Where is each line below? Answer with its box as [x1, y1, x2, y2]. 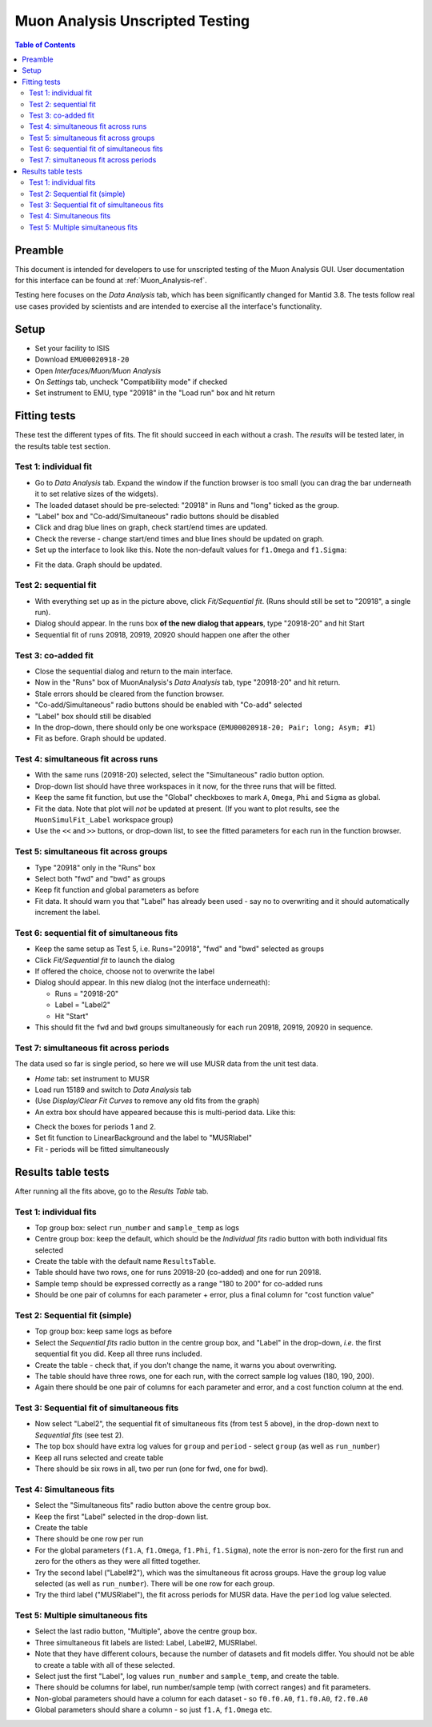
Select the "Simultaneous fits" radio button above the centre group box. [34, 1501, 271, 1510]
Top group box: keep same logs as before [34, 1326, 172, 1336]
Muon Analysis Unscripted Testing [14, 12, 250, 30]
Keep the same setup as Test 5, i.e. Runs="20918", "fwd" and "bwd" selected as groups [34, 944, 324, 953]
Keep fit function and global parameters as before [34, 885, 199, 895]
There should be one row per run [34, 1534, 144, 1544]
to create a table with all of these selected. [34, 1660, 175, 1669]
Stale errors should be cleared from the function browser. [34, 689, 225, 698]
